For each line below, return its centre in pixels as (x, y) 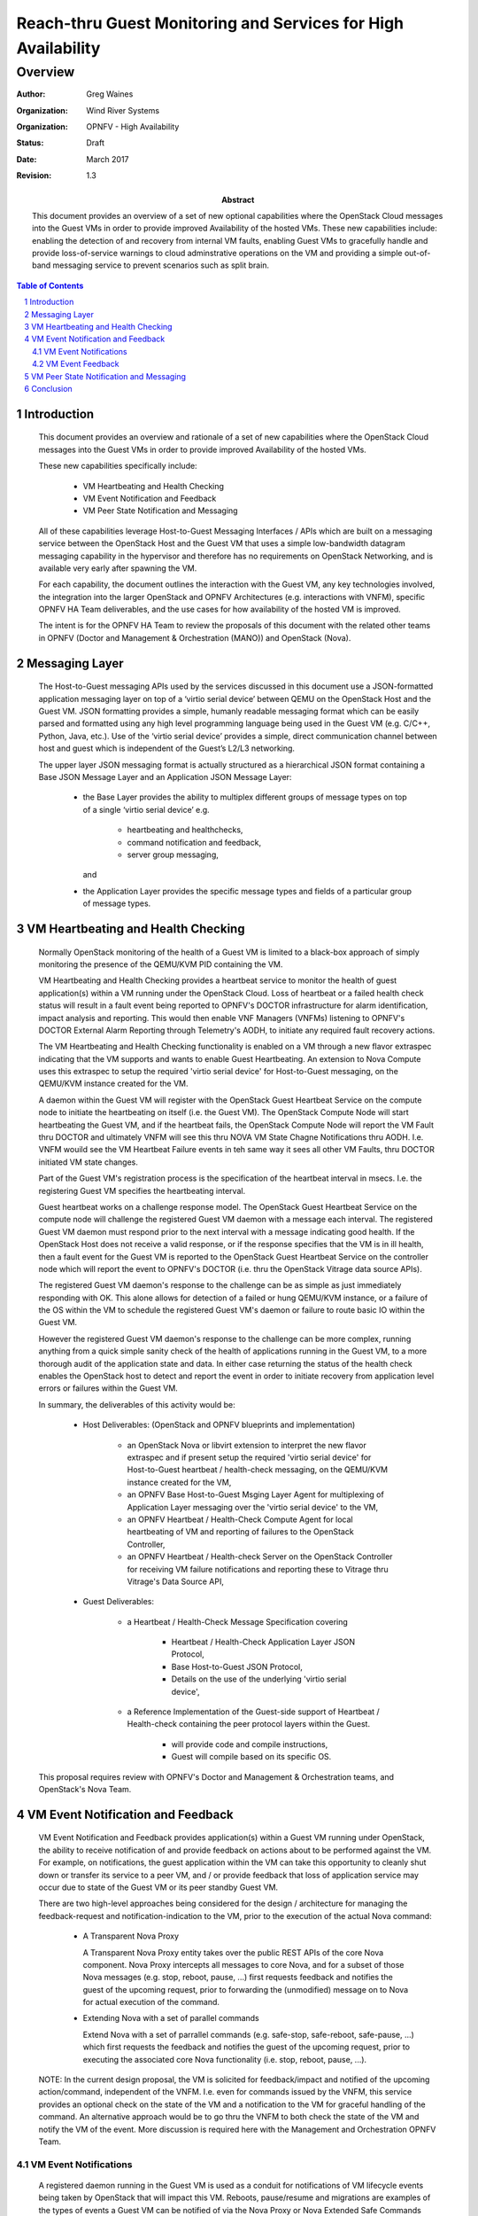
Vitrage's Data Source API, (176, 1581)
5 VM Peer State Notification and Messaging (105, 376)
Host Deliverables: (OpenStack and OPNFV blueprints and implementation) (219, 1425)
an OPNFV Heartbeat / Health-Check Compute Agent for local (240, 1519)
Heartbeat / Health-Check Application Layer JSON (263, 1642)
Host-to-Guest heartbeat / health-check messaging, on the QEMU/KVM (258, 1470)
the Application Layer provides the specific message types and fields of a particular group (247, 891)
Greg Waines (110, 94)
